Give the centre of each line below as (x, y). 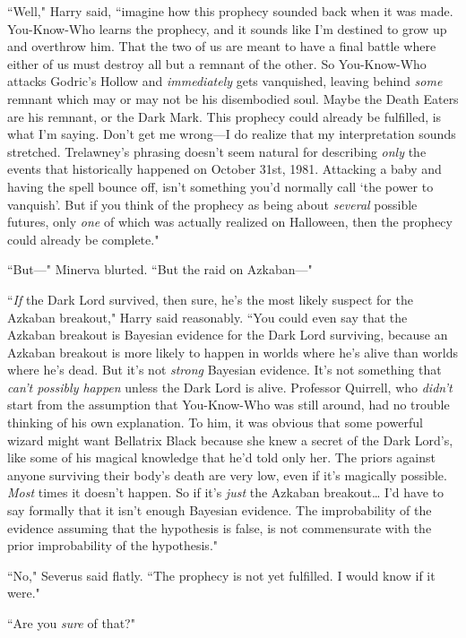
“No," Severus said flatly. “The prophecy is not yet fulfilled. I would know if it (221, 575)
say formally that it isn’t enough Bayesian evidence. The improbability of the (220, 510)
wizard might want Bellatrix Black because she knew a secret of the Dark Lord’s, (230, 440)
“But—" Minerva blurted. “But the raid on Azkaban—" (160, 269)
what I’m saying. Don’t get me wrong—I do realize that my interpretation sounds (232, 134)
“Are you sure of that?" (71, 623)
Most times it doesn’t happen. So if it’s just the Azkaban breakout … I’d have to (226, 492)
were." (24, 593)
